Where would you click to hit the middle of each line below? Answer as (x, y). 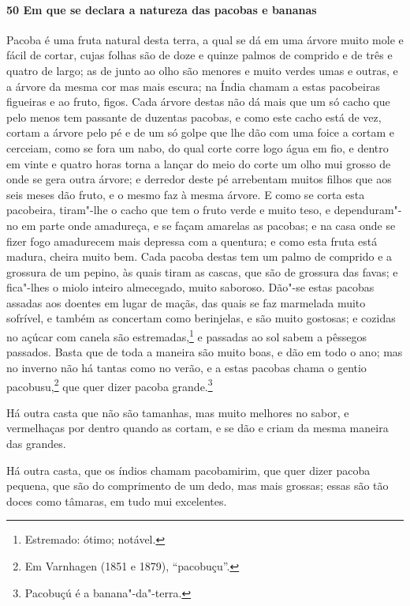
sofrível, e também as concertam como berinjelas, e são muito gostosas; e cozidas (201, 318)
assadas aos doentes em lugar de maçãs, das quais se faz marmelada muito (186, 302)
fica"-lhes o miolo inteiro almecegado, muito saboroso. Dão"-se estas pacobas (190, 287)
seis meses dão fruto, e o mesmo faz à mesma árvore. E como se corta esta (186, 194)
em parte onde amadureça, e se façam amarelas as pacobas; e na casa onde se (209, 225)
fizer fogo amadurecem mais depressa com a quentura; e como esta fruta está (192, 241)
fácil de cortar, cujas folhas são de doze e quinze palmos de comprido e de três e (199, 55)
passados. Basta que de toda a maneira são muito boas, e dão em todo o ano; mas (205, 352)
